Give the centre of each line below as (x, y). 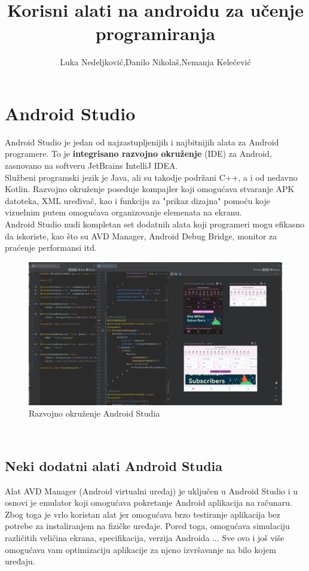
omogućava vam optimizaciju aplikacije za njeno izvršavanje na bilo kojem (140, 549)
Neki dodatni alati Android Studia (114, 465)
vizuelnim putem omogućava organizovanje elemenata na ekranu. (123, 212)
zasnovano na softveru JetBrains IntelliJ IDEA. (91, 165)
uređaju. (20, 561)
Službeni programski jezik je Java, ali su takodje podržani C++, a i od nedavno (151, 177)
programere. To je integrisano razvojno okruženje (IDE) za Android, (138, 154)
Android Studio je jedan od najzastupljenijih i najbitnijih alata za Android (142, 142)
